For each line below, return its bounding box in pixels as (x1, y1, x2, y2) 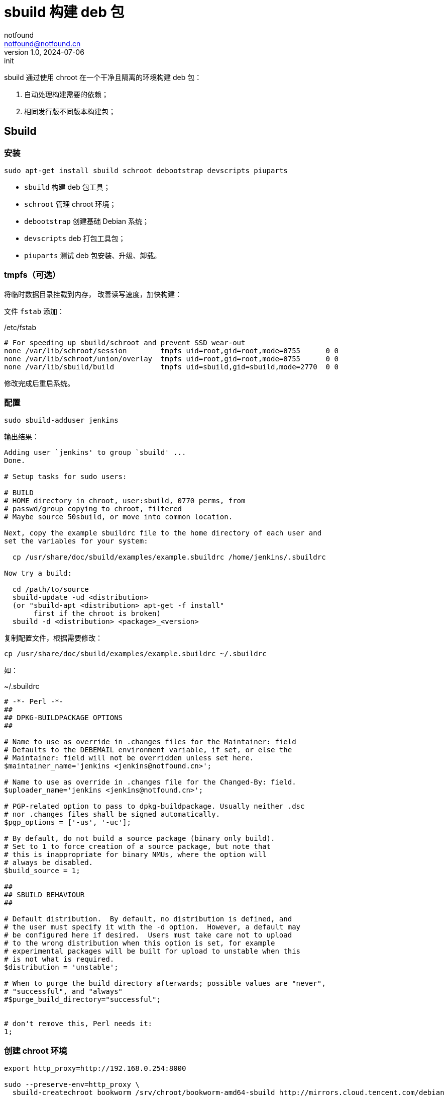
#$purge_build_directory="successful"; (4, 995, 161, 1004)
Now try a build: (4, 569, 72, 578)
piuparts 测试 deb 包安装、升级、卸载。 (24, 251, 161, 260)
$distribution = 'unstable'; (4, 963, 119, 972)
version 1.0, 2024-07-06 (4, 47, 84, 56)
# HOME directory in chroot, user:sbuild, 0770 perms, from (4, 497, 246, 505)
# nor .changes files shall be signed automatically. (4, 810, 220, 819)
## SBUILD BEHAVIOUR (4, 891, 85, 899)
